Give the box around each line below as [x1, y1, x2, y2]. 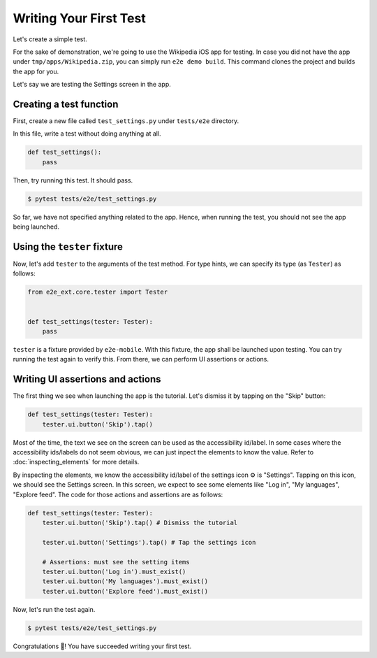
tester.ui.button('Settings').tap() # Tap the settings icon [42, 538, 256, 546]
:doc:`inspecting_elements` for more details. [13, 458, 140, 466]
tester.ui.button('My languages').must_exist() [42, 578, 209, 585]
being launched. [13, 222, 59, 231]
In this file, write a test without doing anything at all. [13, 129, 161, 138]
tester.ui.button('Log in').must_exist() [42, 567, 186, 575]
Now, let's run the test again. [13, 605, 96, 613]
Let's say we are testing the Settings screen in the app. [13, 80, 171, 89]
